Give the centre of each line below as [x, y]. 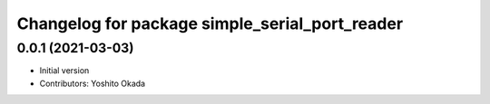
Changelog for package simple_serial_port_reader [210, 24]
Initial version [64, 71]
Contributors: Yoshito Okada [92, 83]
